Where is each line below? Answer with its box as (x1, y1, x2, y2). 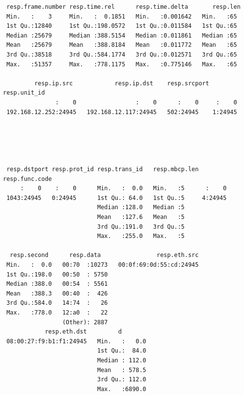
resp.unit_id (3, 89, 45, 97)
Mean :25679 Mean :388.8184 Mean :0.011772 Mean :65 (6, 41, 237, 49)
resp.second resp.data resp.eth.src (10, 252, 199, 259)
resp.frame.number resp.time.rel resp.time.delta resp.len (6, 3, 241, 10)
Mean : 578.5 (97, 366, 146, 374)
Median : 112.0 (97, 356, 146, 364)
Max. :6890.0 (97, 385, 146, 393)
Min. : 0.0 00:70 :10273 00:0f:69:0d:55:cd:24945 (6, 261, 199, 269)
